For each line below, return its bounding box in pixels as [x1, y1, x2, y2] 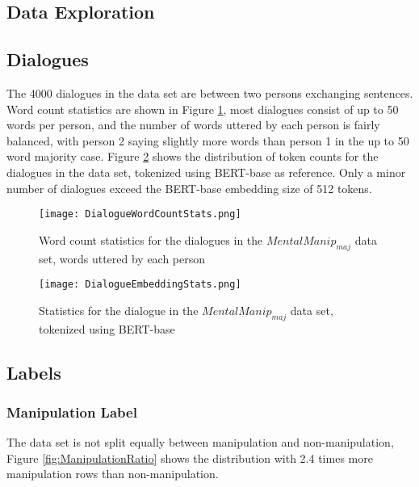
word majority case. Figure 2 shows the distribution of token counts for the [6, 148, 379, 165]
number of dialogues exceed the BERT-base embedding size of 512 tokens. [6, 179, 372, 196]
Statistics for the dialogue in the [39, 301, 199, 318]
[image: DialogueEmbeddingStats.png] [39, 279, 241, 291]
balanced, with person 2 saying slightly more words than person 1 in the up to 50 [6, 132, 409, 149]
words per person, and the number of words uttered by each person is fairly [6, 116, 380, 133]
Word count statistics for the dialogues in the [39, 231, 263, 248]
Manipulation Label [6, 401, 137, 422]
